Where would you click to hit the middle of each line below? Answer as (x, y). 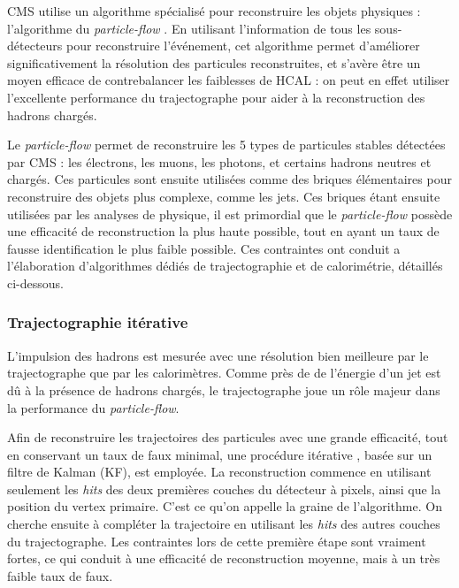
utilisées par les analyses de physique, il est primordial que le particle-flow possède (230, 214)
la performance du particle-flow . (93, 407)
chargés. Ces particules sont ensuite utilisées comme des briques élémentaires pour (229, 179)
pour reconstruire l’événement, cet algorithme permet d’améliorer (243, 46)
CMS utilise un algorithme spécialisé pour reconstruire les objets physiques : (214, 11)
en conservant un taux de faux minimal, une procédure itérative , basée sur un (220, 454)
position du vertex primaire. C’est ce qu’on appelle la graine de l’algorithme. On (225, 506)
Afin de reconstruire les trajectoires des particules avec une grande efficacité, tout (228, 437)
